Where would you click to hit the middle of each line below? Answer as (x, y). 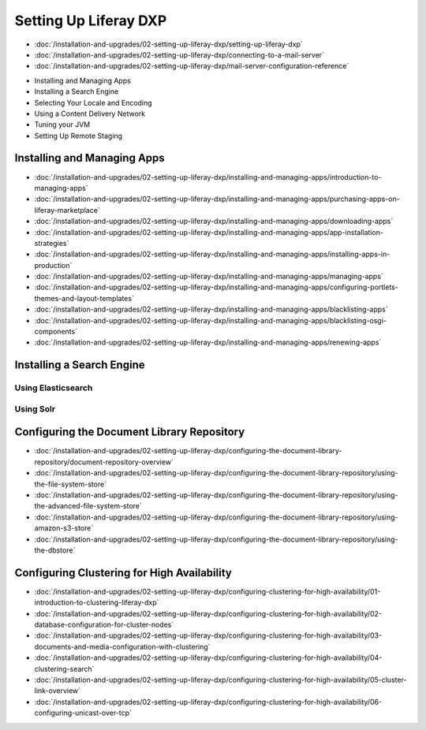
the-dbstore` (55, 550)
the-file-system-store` (70, 484)
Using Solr (35, 408)
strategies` (52, 243)
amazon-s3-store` (64, 528)
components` (56, 332)
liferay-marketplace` (67, 210)
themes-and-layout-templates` (84, 298)
